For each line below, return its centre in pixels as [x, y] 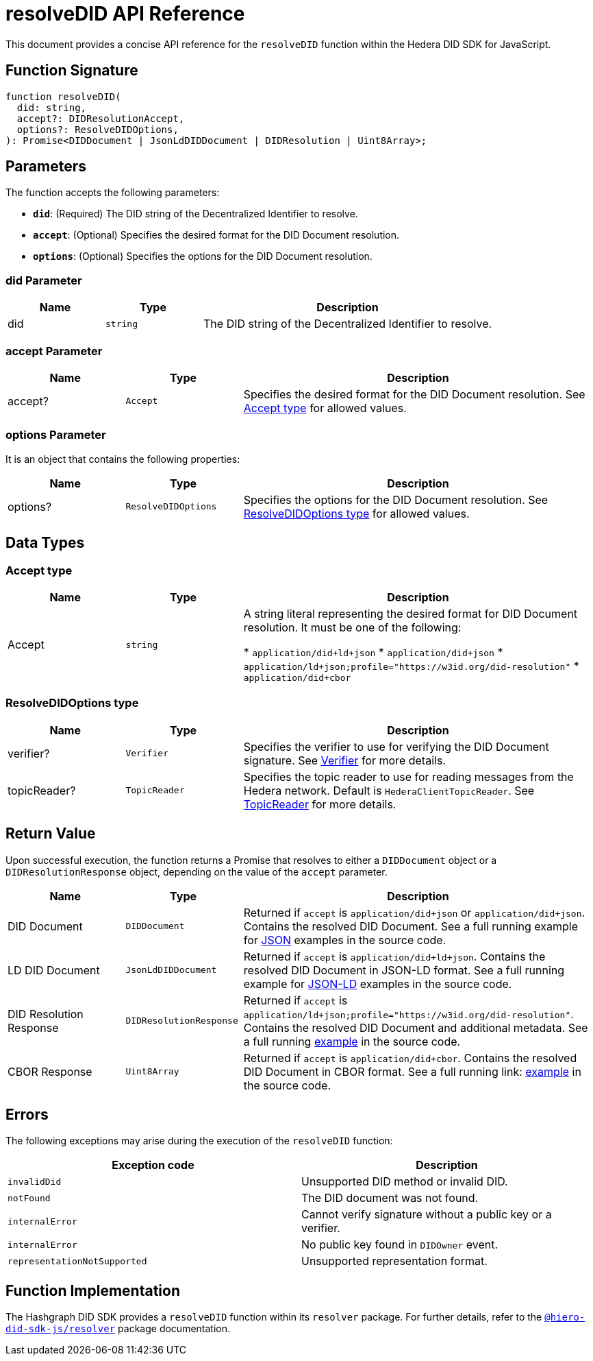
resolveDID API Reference [125, 14]
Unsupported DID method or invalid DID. [405, 1182]
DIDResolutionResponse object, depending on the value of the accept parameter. [197, 871]
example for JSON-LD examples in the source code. [378, 984]
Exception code [153, 1165]
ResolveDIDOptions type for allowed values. [356, 513]
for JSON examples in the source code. [345, 940]
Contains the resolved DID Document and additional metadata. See [416, 1027]
